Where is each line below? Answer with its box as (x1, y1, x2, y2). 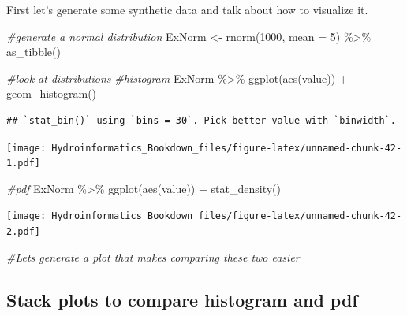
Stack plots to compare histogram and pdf (6, 287, 358, 311)
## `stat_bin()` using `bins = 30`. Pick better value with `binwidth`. (6, 114, 396, 126)
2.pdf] (6, 226, 40, 238)
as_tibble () (6, 43, 61, 60)
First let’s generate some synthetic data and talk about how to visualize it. (6, 2, 368, 17)
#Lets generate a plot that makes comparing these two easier (6, 248, 300, 265)
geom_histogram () (6, 85, 97, 102)
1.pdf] (6, 158, 40, 169)
